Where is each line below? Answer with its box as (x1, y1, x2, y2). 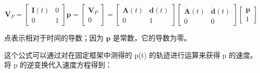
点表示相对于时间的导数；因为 (4, 32, 104, 43)
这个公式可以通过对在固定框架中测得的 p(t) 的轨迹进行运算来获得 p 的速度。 (4, 49, 257, 60)
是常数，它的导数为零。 (113, 32, 191, 43)
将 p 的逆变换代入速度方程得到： (4, 59, 113, 70)
